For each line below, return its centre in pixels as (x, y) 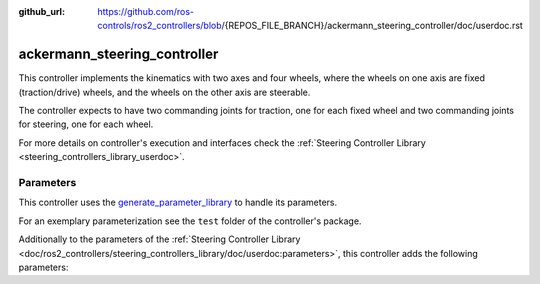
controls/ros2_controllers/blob (159, 26)
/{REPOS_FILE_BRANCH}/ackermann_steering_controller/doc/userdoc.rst (372, 26)
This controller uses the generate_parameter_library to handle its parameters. (178, 202)
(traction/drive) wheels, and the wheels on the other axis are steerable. (164, 92)
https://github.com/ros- (146, 11)
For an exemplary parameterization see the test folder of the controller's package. (190, 221)
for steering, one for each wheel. (86, 124)
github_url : (41, 11)
